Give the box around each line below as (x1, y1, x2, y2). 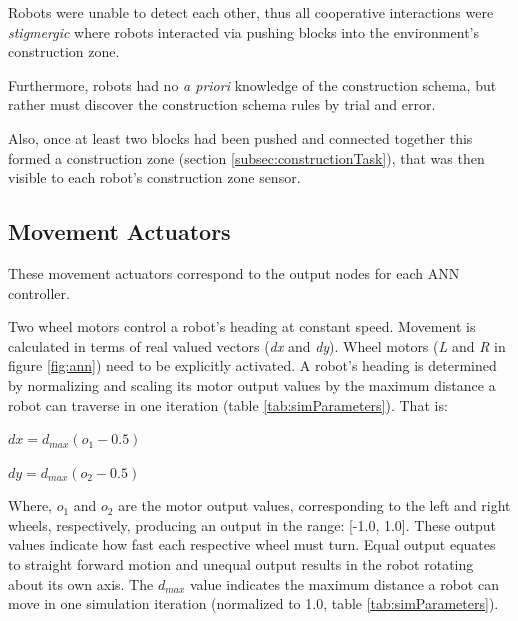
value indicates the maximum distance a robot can (190, 573, 499, 594)
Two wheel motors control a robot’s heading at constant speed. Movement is (8, 316, 476, 337)
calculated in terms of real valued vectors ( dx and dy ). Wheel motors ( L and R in (8, 335, 506, 356)
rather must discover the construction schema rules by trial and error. (8, 94, 436, 115)
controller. (8, 282, 70, 303)
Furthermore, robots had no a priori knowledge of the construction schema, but (8, 74, 497, 95)
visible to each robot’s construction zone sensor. (8, 167, 301, 188)
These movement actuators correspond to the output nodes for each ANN (8, 262, 460, 283)
